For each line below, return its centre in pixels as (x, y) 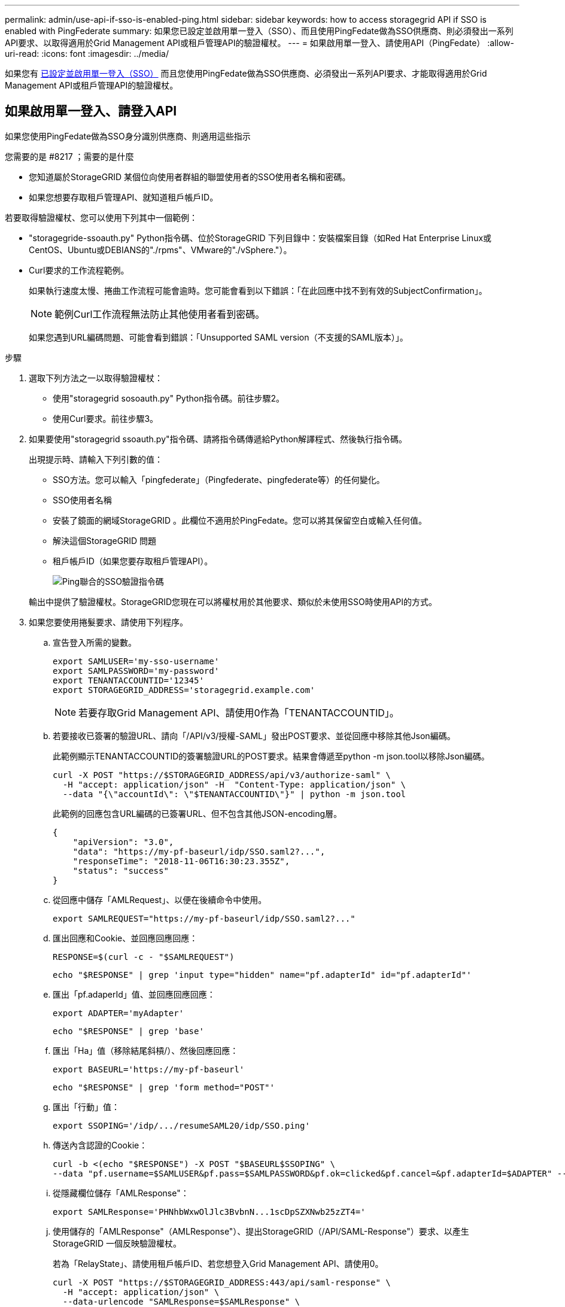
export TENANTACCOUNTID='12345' (128, 680)
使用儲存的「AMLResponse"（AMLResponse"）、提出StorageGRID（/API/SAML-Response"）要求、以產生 (261, 1231)
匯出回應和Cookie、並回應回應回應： (125, 938)
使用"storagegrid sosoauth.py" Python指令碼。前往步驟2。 (168, 398)
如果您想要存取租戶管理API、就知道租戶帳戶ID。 (124, 197)
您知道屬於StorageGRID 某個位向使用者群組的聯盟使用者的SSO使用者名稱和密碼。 (190, 177)
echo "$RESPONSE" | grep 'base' (128, 1031)
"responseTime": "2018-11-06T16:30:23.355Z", (181, 861)
